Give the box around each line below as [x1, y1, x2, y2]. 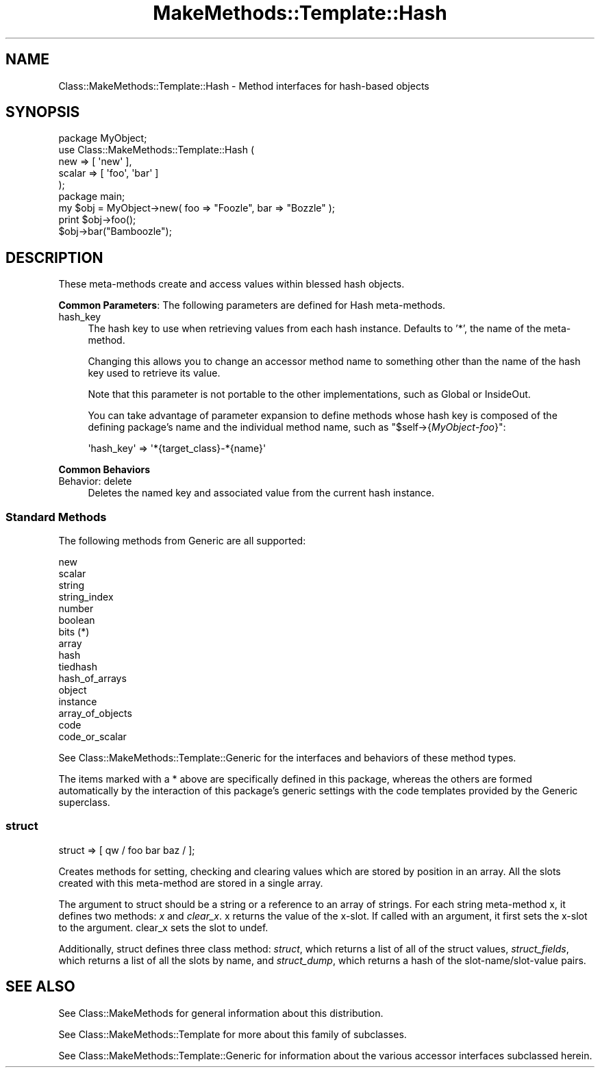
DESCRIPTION [5, 249, 103, 266]
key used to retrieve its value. [88, 367, 221, 379]
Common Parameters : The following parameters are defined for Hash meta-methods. [58, 299, 446, 312]
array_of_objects [58, 707, 132, 720]
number [58, 603, 94, 615]
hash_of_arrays [58, 672, 127, 685]
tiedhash [58, 661, 97, 673]
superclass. [58, 796, 110, 809]
